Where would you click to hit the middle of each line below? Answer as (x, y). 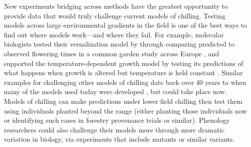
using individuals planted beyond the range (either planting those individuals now (125, 110)
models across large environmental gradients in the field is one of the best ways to (125, 25)
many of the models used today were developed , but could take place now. (115, 91)
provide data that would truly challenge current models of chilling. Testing (115, 15)
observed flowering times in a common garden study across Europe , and (112, 53)
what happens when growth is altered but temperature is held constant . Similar (123, 73)
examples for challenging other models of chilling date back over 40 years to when (125, 82)
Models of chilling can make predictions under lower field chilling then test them (123, 101)
